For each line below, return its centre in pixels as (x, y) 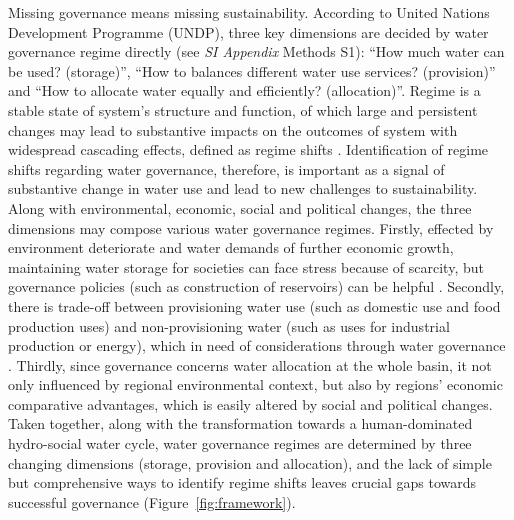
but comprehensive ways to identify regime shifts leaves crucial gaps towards (242, 482)
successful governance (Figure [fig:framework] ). (152, 501)
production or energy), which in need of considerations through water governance (257, 345)
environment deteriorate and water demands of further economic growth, (231, 247)
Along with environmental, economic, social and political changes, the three (240, 207)
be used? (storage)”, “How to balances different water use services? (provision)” (252, 70)
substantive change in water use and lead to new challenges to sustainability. (243, 188)
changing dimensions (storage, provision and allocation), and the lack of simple (250, 462)
